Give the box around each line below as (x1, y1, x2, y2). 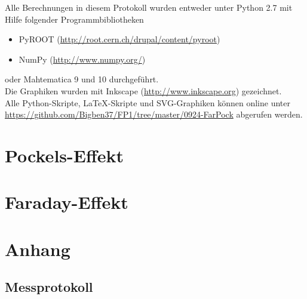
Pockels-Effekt (5, 143, 124, 167)
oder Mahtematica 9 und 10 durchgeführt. (5, 73, 159, 85)
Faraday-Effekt (5, 190, 128, 214)
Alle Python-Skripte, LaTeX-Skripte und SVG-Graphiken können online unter (5, 96, 291, 109)
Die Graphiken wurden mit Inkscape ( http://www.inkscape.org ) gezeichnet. (5, 84, 282, 97)
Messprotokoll (5, 278, 93, 296)
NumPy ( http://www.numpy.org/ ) (19, 53, 146, 65)
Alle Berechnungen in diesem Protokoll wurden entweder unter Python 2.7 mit (5, 1, 293, 13)
